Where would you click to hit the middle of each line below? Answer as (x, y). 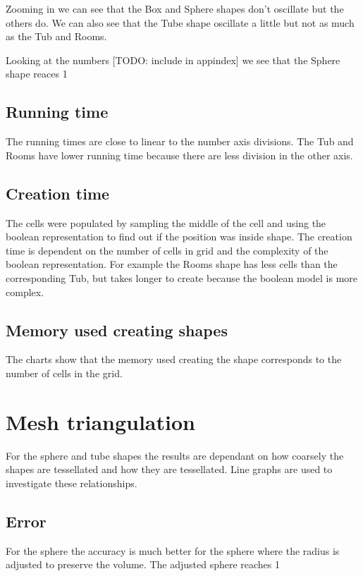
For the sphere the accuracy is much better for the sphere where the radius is (173, 550)
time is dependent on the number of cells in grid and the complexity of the (167, 250)
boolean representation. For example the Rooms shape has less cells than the (172, 264)
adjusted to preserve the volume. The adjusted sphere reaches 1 (143, 564)
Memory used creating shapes (117, 330)
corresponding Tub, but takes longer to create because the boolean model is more (182, 277)
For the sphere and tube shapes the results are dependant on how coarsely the (175, 455)
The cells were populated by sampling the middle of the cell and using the (166, 222)
